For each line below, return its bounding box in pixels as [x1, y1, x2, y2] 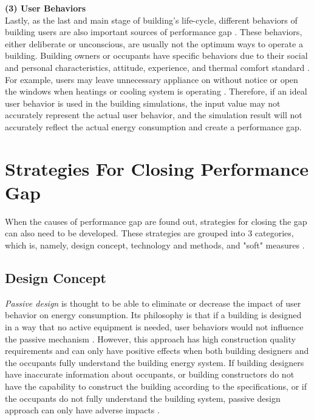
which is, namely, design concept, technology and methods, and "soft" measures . [5, 239, 305, 252]
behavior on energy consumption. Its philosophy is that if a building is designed [5, 308, 302, 321]
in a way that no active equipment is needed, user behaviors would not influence [5, 321, 304, 333]
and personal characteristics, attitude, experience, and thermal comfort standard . [5, 61, 310, 73]
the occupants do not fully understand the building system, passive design [5, 392, 281, 404]
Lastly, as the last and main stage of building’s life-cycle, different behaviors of [5, 13, 298, 26]
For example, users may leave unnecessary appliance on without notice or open [5, 73, 298, 85]
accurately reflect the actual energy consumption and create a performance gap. [5, 120, 302, 133]
